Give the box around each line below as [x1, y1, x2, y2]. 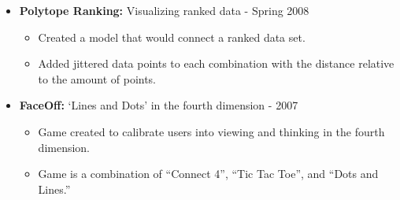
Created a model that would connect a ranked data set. [38, 28, 306, 45]
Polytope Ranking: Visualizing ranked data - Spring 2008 [19, 2, 309, 18]
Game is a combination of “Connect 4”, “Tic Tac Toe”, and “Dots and [38, 165, 379, 182]
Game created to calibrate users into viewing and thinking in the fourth [38, 123, 385, 139]
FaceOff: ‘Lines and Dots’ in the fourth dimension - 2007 [19, 97, 298, 113]
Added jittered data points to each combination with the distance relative [38, 55, 394, 72]
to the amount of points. [38, 70, 157, 87]
